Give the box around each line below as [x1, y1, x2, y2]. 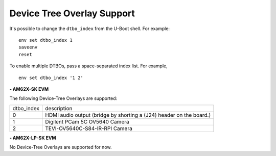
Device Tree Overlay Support [9, 8, 135, 19]
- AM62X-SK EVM [9, 86, 49, 92]
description [45, 105, 73, 112]
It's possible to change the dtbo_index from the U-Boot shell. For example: [9, 25, 170, 32]
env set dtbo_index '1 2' [18, 74, 84, 81]
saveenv [18, 44, 38, 50]
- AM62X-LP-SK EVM [9, 135, 56, 141]
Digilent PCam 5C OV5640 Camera [45, 118, 130, 125]
